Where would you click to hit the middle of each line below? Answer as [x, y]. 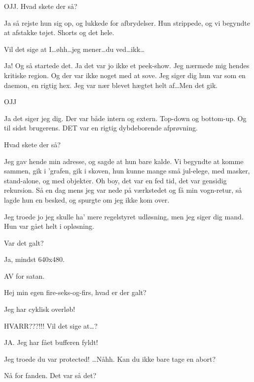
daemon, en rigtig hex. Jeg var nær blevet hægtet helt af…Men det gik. [111, 85]
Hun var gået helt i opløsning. [49, 226]
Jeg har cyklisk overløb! [40, 309]
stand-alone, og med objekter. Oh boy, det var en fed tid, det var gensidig [115, 180]
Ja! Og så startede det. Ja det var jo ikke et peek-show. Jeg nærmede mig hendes [127, 65]
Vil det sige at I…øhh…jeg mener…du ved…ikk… [74, 49]
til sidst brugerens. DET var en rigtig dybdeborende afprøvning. [101, 128]
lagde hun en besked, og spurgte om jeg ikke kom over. [87, 199]
